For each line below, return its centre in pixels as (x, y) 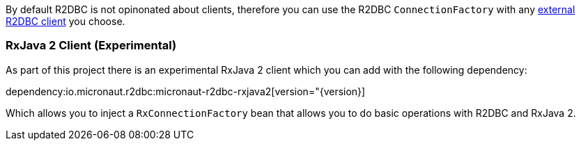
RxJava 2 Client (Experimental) (91, 46)
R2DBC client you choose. (65, 21)
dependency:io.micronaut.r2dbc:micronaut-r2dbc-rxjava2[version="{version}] (186, 91)
